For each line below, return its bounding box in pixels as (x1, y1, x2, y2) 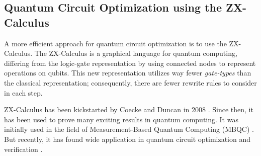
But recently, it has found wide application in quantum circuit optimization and (4, 133, 251, 144)
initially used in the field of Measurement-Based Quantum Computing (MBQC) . (4, 124, 254, 134)
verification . (4, 143, 43, 154)
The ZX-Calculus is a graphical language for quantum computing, (34, 48, 237, 58)
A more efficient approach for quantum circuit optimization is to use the (4, 38, 227, 48)
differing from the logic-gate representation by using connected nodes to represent (4, 57, 256, 68)
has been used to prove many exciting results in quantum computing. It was (4, 114, 238, 124)
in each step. (4, 87, 43, 98)
